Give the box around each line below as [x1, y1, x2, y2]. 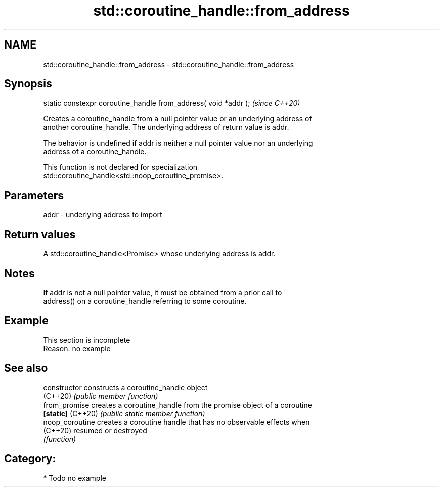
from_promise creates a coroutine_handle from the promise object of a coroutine [43, 400, 312, 409]
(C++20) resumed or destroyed [43, 426, 147, 435]
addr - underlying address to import [43, 210, 162, 219]
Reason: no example [43, 344, 111, 353]
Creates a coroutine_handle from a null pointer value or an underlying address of [43, 114, 312, 123]
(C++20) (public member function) [43, 391, 158, 400]
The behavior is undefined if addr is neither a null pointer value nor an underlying [43, 139, 313, 148]
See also [4, 362, 48, 375]
